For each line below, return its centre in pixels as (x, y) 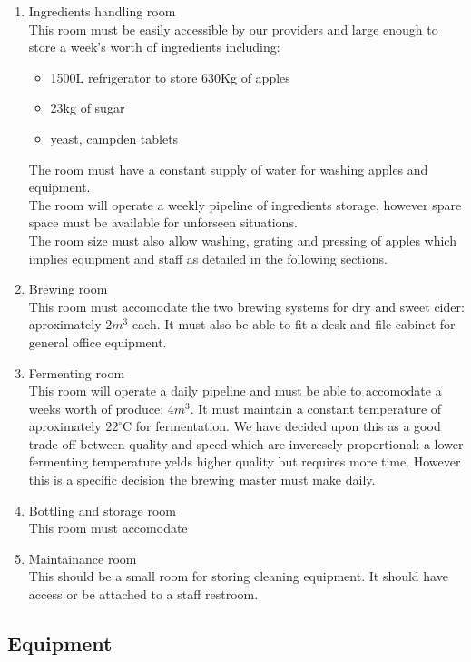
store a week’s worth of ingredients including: (154, 47)
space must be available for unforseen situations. (163, 222)
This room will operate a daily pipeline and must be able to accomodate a (235, 391)
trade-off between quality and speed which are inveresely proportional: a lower (246, 443)
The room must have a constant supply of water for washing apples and (228, 169)
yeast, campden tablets (114, 138)
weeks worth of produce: (96, 408)
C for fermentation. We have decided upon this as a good (282, 426)
